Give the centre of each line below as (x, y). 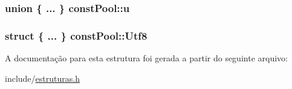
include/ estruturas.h (42, 78)
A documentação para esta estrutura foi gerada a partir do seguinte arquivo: (146, 58)
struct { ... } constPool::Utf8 (76, 35)
